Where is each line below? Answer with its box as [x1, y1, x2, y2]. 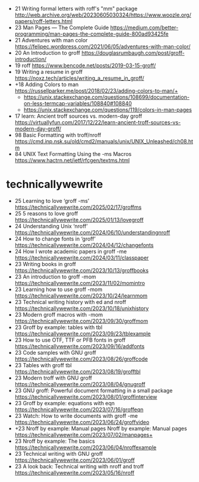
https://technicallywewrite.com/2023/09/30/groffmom [14, 317, 149, 324]
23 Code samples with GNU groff [14, 349, 97, 356]
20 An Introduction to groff [14, 49, 81, 56]
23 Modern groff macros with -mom [14, 311, 103, 318]
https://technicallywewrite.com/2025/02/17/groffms [14, 204, 142, 211]
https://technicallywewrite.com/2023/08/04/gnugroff [14, 380, 146, 387]
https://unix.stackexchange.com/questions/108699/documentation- [23, 93, 190, 101]
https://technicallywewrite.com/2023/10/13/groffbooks [14, 267, 149, 274]
